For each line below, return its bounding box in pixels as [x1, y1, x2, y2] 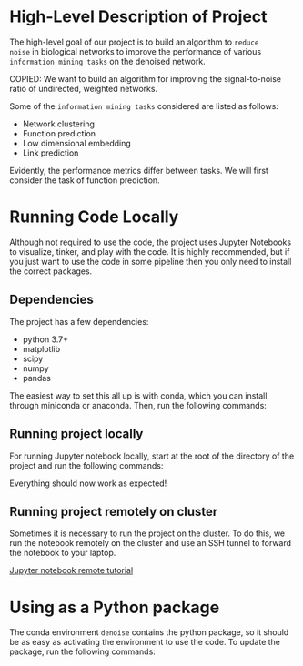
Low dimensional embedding [22, 137, 132, 148]
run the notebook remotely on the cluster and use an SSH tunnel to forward [9, 538, 292, 549]
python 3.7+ [22, 334, 68, 345]
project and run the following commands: [9, 459, 164, 470]
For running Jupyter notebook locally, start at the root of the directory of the [9, 450, 295, 461]
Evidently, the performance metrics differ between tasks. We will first [9, 165, 268, 176]
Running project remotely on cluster [9, 503, 218, 520]
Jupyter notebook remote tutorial [9, 565, 134, 576]
